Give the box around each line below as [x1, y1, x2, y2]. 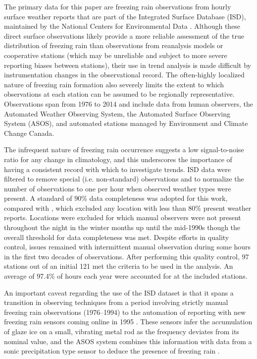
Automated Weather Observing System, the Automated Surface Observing [4, 108, 230, 119]
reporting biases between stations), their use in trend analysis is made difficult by [4, 60, 251, 70]
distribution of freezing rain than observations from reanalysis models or [4, 40, 223, 51]
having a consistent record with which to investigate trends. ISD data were [4, 164, 231, 174]
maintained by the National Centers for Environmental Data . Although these [4, 21, 241, 31]
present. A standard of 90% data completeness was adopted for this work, [4, 193, 228, 203]
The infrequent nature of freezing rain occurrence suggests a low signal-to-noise [4, 144, 244, 155]
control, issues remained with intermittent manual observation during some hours [4, 241, 251, 252]
